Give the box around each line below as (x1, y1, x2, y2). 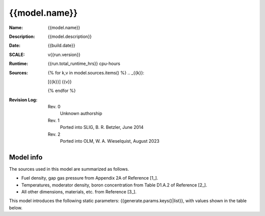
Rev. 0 (48, 104, 61, 110)
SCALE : (9, 52, 25, 58)
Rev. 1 (48, 117, 60, 123)
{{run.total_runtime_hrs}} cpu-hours (48, 61, 120, 66)
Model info (9, 153, 43, 161)
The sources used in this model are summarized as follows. (9, 166, 130, 172)
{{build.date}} (48, 42, 76, 49)
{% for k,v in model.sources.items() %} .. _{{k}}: (48, 69, 145, 76)
